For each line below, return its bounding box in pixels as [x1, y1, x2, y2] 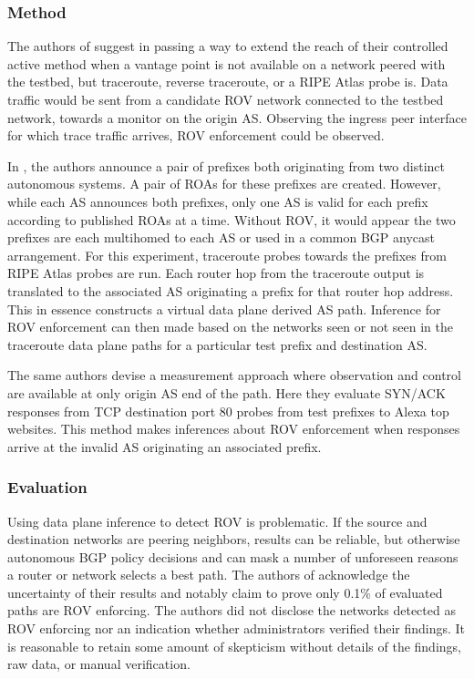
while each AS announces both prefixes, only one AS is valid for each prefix [7, 191, 428, 211]
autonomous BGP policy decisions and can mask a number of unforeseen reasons [7, 547, 459, 566]
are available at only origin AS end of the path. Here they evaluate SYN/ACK [7, 383, 446, 402]
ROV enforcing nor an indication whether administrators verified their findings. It [7, 619, 466, 638]
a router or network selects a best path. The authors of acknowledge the [7, 565, 410, 584]
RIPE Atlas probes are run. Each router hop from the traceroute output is [7, 263, 425, 283]
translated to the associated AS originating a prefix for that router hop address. [7, 281, 454, 300]
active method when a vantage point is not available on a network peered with [7, 54, 446, 73]
